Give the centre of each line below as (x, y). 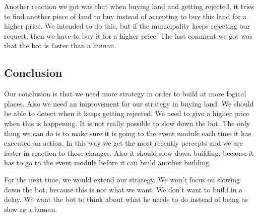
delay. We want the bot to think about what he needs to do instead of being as (126, 199)
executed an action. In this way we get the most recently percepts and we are (123, 143)
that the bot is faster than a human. (60, 45)
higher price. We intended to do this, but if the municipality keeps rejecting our (127, 26)
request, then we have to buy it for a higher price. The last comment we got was (128, 35)
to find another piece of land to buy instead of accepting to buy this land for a (125, 16)
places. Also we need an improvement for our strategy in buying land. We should (129, 103)
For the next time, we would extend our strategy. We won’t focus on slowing (122, 179)
